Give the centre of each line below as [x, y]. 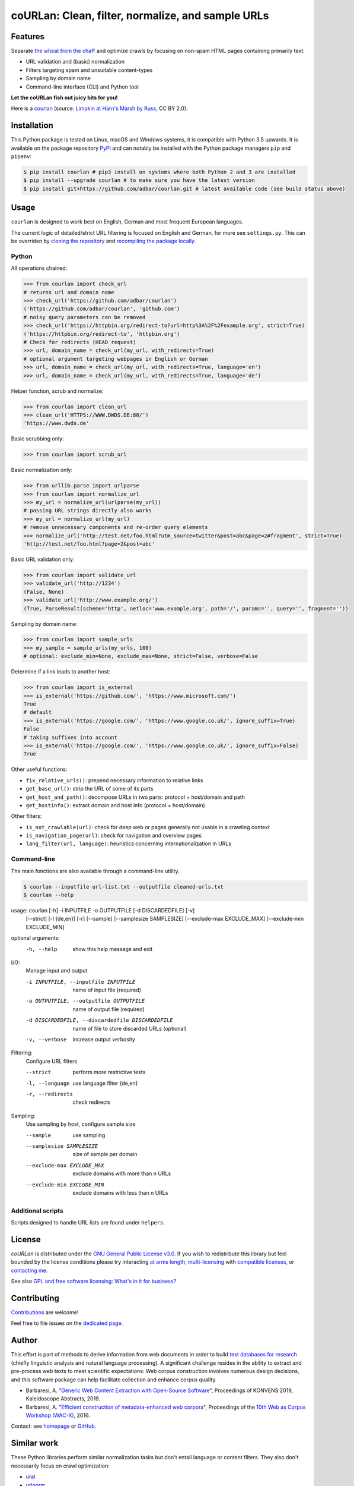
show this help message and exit [112, 949]
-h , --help [42, 949]
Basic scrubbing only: [38, 439]
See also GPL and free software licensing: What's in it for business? [94, 1282]
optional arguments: [36, 938]
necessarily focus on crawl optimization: [60, 1466]
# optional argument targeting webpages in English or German [116, 359]
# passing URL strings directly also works [88, 511]
